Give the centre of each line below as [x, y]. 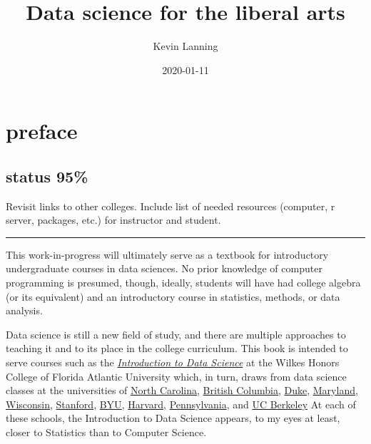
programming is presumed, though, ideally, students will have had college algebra [183, 283]
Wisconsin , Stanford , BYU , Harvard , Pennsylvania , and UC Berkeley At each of [181, 404]
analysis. [24, 310]
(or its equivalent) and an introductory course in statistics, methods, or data [173, 296]
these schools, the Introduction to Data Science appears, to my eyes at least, [173, 418]
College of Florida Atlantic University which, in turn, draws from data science [176, 376]
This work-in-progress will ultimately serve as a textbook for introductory [167, 254]
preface [42, 131]
